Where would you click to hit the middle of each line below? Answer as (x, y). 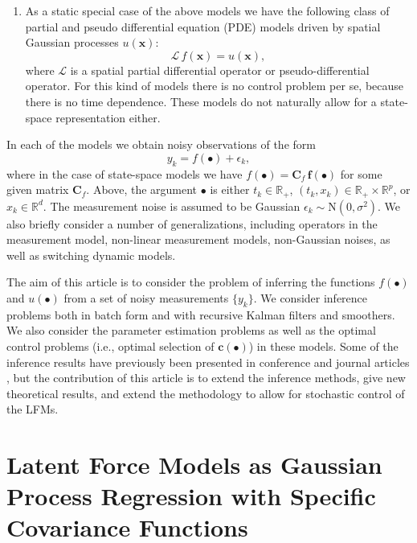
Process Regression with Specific (191, 496)
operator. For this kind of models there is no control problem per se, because (215, 86)
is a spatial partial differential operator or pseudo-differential (220, 70)
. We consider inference (311, 297)
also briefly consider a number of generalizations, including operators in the (192, 223)
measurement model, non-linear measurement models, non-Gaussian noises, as (198, 239)
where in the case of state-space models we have (125, 173)
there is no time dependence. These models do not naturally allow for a (201, 101)
